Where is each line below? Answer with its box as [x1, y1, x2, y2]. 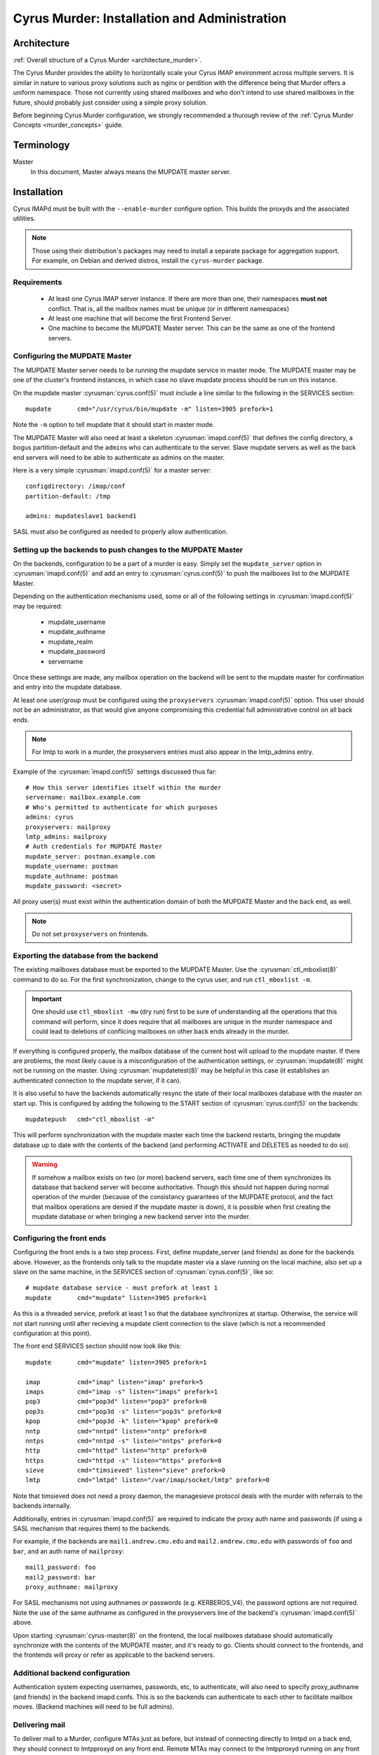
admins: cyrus [25, 813, 74, 821]
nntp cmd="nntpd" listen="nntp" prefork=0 [25, 1427, 207, 1435]
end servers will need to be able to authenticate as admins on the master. [13, 453, 225, 461]
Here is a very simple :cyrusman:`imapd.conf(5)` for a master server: [13, 465, 212, 474]
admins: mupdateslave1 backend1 [25, 512, 137, 519]
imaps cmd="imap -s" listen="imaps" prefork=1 [25, 1387, 218, 1396]
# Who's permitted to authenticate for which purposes [25, 803, 218, 811]
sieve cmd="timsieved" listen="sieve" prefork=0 [25, 1466, 226, 1474]
